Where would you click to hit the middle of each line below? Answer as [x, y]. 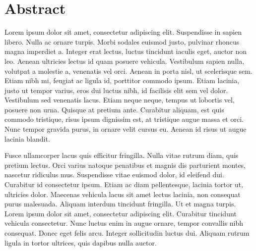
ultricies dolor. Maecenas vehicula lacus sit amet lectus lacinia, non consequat [123, 194]
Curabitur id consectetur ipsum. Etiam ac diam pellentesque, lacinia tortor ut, [124, 184]
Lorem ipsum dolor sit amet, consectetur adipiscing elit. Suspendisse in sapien [123, 32]
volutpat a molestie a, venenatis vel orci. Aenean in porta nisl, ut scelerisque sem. [128, 71]
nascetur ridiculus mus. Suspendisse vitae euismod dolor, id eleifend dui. [114, 175]
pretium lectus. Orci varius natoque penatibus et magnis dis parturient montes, [125, 165]
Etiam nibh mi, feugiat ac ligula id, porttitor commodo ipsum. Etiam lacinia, [122, 80]
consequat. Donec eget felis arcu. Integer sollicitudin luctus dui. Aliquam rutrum [127, 233]
